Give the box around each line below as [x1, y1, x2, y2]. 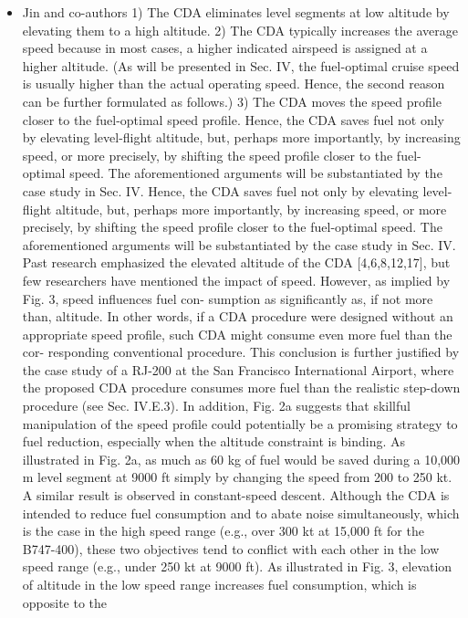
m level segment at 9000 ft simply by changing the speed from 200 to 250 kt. [22, 467, 452, 487]
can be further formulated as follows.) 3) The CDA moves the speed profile [22, 91, 442, 110]
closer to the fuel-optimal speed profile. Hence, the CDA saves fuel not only [22, 110, 444, 129]
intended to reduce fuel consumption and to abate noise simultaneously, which [22, 503, 460, 522]
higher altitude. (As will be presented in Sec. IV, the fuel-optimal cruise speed [22, 56, 460, 75]
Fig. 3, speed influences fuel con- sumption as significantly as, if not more [22, 288, 433, 308]
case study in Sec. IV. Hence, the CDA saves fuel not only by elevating [22, 181, 419, 200]
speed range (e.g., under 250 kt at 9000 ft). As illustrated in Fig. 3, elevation [22, 557, 452, 576]
